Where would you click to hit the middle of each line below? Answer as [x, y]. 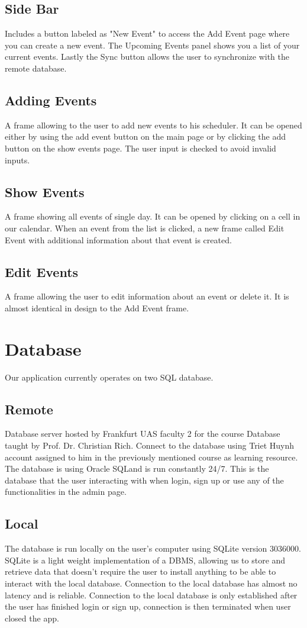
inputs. [17, 160]
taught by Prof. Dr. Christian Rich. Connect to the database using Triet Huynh [150, 445]
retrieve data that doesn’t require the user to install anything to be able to [140, 571]
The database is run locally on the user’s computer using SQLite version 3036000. [153, 548]
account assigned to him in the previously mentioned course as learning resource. [151, 457]
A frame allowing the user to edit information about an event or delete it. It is [147, 296]
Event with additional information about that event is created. [118, 239]
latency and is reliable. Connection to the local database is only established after [151, 595]
